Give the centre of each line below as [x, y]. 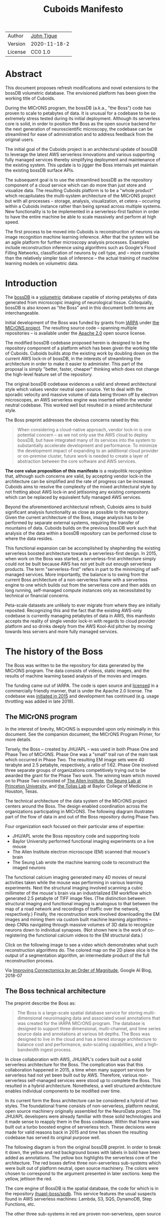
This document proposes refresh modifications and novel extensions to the [82, 88]
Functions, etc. [20, 1204]
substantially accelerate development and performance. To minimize [87, 446]
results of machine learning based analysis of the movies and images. [76, 676]
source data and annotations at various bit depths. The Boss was [83, 1034]
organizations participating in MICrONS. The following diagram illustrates [80, 811]
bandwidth [28, 1049]
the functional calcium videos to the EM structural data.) [85, 935]
